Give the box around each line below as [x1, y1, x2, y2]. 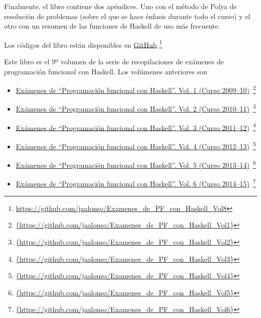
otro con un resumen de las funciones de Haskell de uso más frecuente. [4, 21, 220, 31]
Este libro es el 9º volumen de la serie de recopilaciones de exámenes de [4, 56, 224, 67]
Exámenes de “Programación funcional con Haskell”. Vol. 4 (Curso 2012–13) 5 [16, 139, 256, 151]
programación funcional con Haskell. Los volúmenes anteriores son [4, 66, 207, 76]
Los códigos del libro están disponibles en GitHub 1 [4, 38, 162, 50]
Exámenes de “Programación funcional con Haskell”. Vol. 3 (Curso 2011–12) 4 [16, 121, 256, 133]
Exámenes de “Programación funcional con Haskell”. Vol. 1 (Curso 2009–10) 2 [16, 83, 256, 95]
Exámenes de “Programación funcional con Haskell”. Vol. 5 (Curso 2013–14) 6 [16, 158, 256, 170]
